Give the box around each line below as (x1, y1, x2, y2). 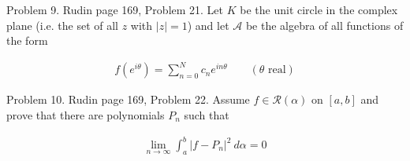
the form (6, 32, 48, 49)
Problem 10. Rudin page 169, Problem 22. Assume (6, 91, 250, 108)
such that (184, 106, 229, 123)
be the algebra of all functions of (245, 16, 404, 33)
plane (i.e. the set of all (6, 16, 119, 33)
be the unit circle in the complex (240, 2, 398, 17)
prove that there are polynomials (6, 106, 165, 123)
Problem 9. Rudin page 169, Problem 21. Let (6, 2, 224, 17)
